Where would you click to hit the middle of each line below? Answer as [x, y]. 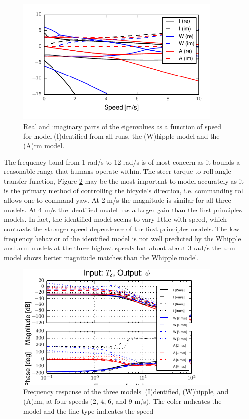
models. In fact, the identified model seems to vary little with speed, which [116, 219]
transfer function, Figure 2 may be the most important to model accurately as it [124, 181]
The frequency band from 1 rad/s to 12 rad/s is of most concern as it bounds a [122, 162]
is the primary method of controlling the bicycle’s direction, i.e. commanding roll [124, 190]
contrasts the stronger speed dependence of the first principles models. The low [122, 228]
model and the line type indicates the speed [89, 410]
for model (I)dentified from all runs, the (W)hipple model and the [122, 136]
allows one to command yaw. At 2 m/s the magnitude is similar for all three [117, 200]
